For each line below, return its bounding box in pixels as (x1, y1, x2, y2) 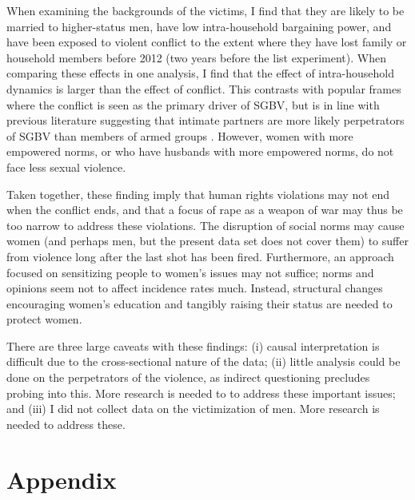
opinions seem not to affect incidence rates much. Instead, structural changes (6, 280, 383, 296)
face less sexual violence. (6, 158, 126, 175)
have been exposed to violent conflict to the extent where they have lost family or (6, 34, 407, 50)
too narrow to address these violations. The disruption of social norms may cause (6, 216, 405, 233)
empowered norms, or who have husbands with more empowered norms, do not (6, 143, 394, 160)
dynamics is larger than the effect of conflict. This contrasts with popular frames (6, 80, 401, 97)
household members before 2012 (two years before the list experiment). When (6, 49, 386, 65)
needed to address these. (6, 415, 126, 432)
